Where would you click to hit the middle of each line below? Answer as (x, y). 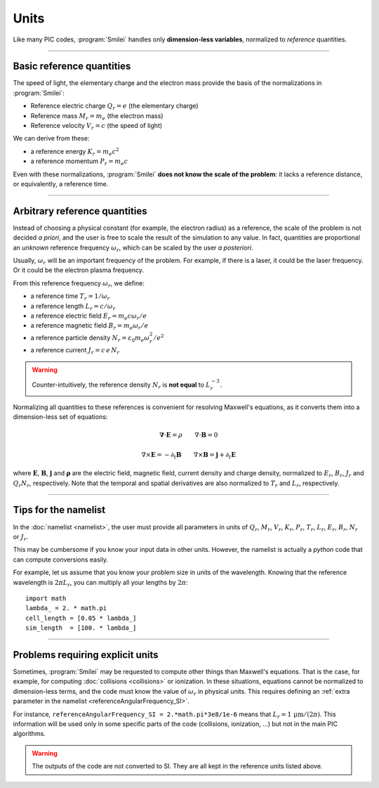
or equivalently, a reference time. (61, 183)
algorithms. (29, 734)
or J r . (21, 537)
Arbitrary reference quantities (80, 211)
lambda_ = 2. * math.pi (66, 608)
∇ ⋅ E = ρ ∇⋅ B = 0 (188, 435)
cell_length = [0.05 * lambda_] (81, 618)
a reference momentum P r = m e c (79, 162)
